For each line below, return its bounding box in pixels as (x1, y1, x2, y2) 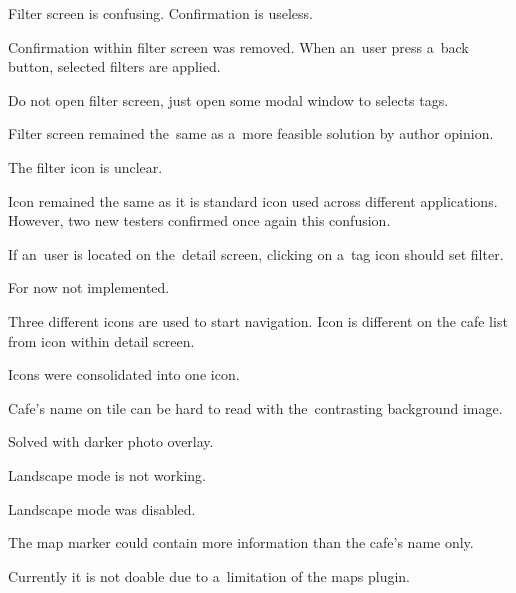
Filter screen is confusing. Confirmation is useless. (8, 3, 313, 23)
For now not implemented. (8, 277, 170, 298)
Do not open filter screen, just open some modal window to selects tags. (8, 89, 449, 110)
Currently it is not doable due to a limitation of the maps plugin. (8, 565, 410, 586)
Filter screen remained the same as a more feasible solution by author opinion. (8, 123, 494, 144)
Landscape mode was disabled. (8, 498, 196, 519)
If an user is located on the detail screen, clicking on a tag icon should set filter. (8, 243, 504, 264)
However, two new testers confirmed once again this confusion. (8, 210, 391, 231)
